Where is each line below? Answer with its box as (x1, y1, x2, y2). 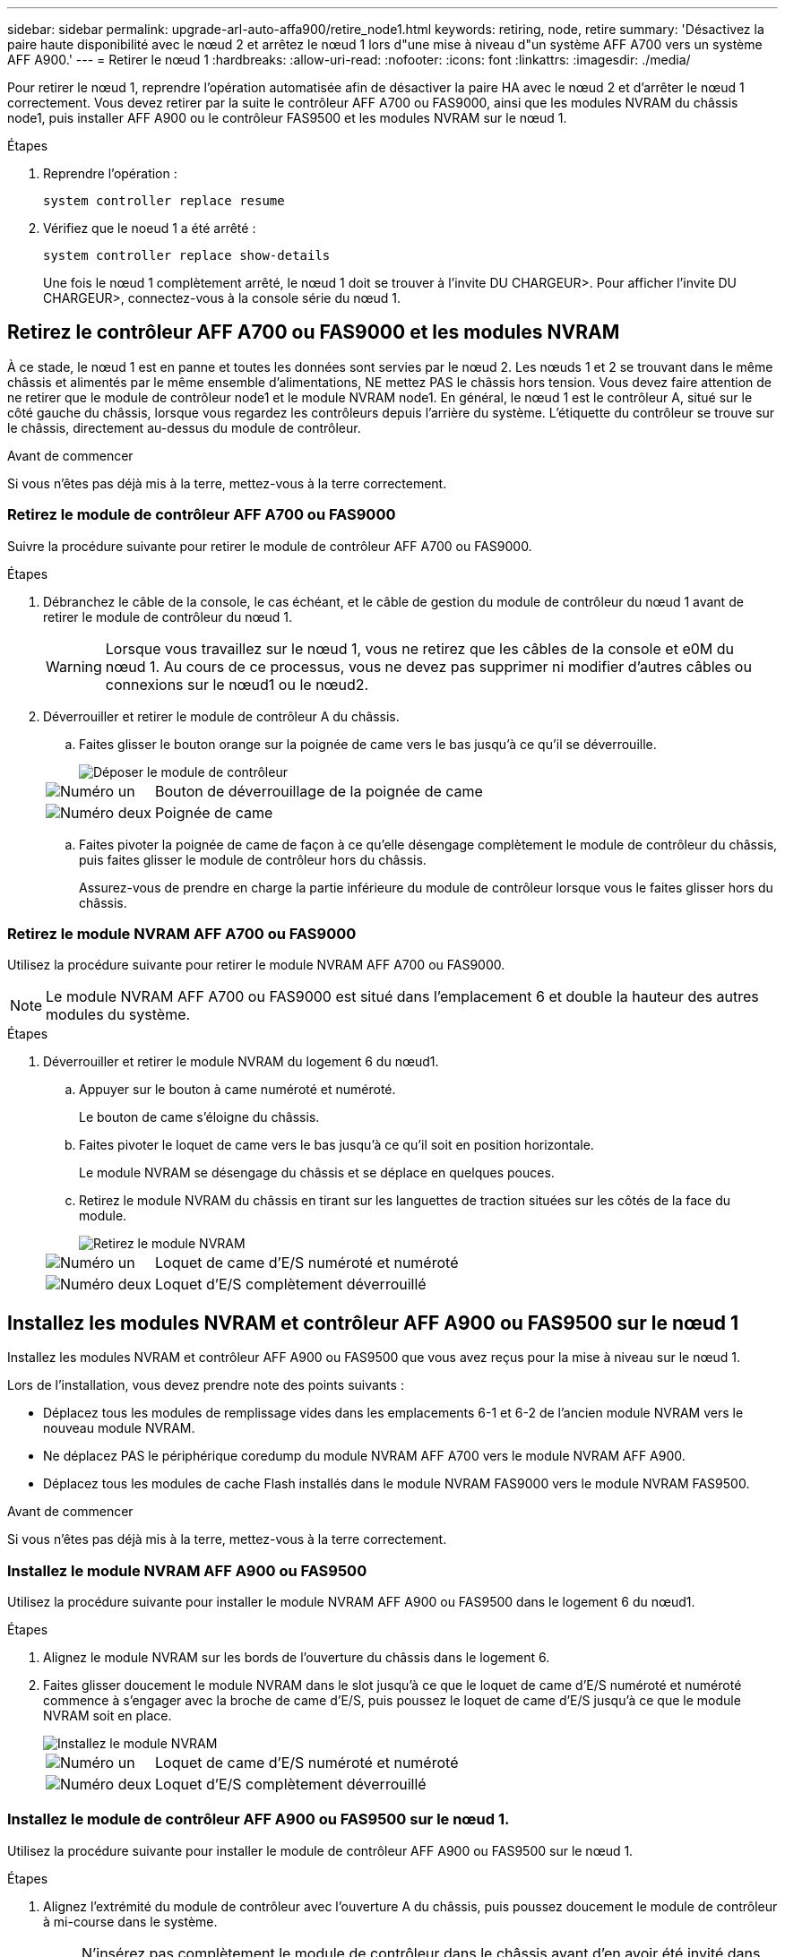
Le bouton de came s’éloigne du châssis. (79, 1109, 320, 1125)
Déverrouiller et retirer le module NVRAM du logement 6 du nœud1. (43, 1054, 439, 1070)
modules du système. (46, 1005, 191, 1024)
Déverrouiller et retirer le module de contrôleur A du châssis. (43, 708, 400, 724)
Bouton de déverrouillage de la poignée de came (155, 781, 483, 800)
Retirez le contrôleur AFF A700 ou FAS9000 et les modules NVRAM (7, 321, 620, 344)
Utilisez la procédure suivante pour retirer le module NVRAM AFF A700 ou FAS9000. (7, 957, 505, 973)
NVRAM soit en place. (43, 1707, 172, 1723)
